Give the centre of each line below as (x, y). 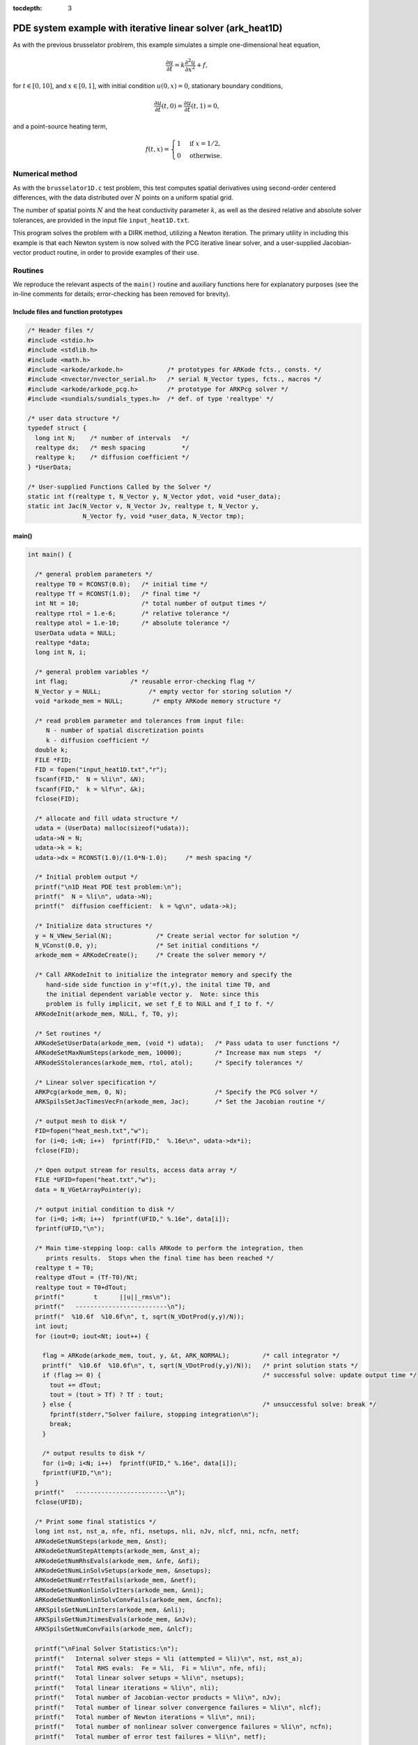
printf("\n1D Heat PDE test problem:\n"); (109, 887)
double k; (52, 750)
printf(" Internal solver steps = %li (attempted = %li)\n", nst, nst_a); (169, 1658)
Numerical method (45, 174)
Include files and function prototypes (68, 312)
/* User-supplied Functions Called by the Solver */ (119, 487)
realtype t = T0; (64, 1268)
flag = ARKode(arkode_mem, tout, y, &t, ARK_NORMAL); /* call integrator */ (191, 1356)
